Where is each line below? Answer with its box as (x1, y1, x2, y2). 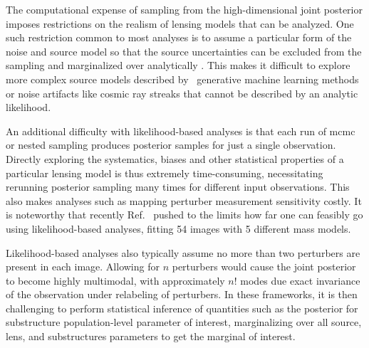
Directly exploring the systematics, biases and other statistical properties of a (6, 151, 344, 166)
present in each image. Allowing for (6, 259, 160, 274)
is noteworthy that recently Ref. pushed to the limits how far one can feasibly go (6, 207, 363, 222)
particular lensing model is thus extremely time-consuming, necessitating (6, 165, 323, 180)
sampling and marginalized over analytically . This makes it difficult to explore (6, 58, 350, 73)
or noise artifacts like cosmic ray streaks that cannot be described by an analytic (6, 85, 358, 100)
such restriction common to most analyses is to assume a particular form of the (6, 30, 352, 45)
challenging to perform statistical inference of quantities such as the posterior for (6, 300, 358, 315)
